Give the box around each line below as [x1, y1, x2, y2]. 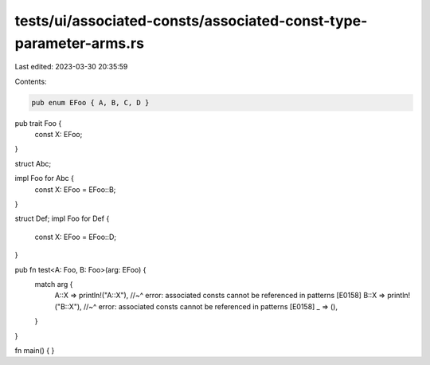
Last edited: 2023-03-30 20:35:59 [14, 62, 128, 72]
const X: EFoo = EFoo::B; [34, 184, 116, 194]
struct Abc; [14, 159, 52, 168]
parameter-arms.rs [14, 34, 145, 52]
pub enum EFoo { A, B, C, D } [31, 98, 150, 107]
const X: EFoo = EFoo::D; [34, 232, 117, 241]
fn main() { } [14, 345, 55, 355]
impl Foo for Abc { [14, 174, 75, 183]
